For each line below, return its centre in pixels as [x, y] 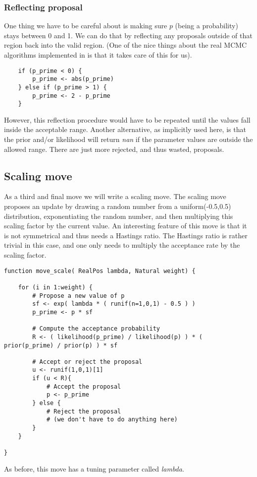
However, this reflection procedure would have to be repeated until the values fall [127, 119]
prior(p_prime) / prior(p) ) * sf [61, 345]
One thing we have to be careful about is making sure [86, 26]
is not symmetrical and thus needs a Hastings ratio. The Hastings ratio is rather [126, 235]
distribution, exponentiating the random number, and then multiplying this [119, 216]
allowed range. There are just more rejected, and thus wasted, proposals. [114, 149]
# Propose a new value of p [78, 296]
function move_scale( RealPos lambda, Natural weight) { [100, 271]
